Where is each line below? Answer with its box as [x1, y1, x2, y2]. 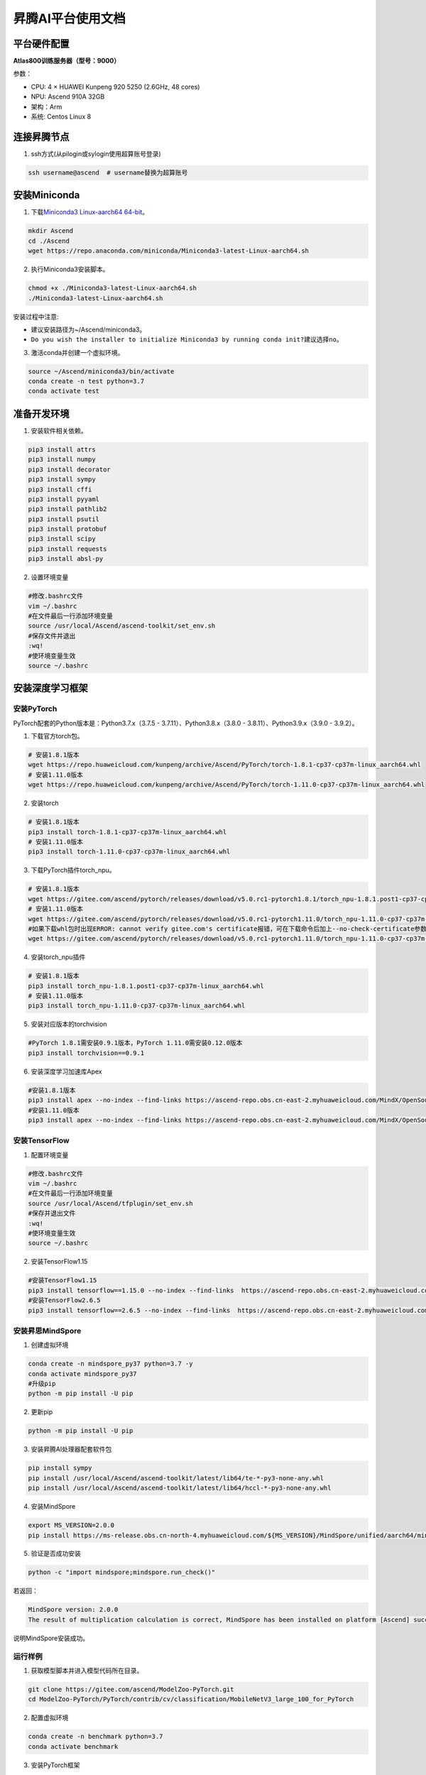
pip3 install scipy [28, 535, 96, 543]
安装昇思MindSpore [13, 1326, 82, 1336]
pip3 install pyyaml [28, 495, 99, 503]
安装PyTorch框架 [31, 1761, 80, 1769]
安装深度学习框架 [13, 682, 88, 694]
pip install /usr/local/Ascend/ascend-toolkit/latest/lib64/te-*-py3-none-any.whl [28, 1474, 324, 1482]
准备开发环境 [13, 408, 70, 420]
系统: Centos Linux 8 [31, 112, 92, 121]
